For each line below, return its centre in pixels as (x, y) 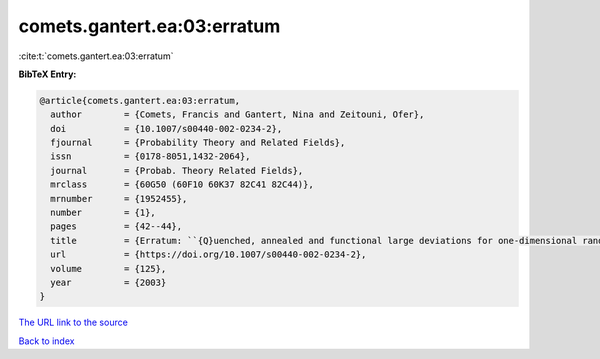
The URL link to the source (73, 322)
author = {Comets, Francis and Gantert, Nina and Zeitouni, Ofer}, (237, 114)
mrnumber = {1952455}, (119, 198)
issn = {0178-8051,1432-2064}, (150, 156)
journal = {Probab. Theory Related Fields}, (177, 170)
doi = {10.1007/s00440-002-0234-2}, (166, 128)
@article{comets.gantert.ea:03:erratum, (139, 100)
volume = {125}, (108, 268)
